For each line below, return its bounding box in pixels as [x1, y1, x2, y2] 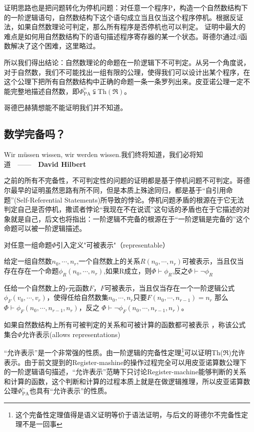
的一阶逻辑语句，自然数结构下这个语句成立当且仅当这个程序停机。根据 [4, 12, 230, 22]
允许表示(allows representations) [22, 329, 121, 339]
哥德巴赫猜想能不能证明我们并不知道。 [4, 102, 127, 113]
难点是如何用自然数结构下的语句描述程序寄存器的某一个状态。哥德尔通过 [4, 31, 236, 41]
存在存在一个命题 [4, 266, 59, 276]
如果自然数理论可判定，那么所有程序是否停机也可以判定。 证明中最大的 [17, 22, 246, 32]
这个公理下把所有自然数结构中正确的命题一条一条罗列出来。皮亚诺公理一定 [4, 76, 243, 87]
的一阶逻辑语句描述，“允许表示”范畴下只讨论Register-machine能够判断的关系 [4, 366, 247, 377]
